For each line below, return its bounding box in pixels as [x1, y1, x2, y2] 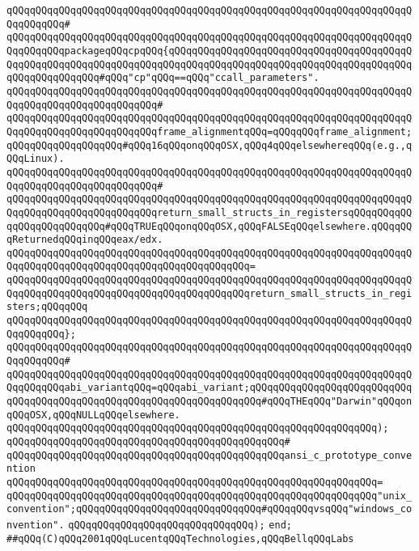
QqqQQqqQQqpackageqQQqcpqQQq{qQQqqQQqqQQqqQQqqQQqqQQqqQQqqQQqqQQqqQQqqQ [6, 45, 413, 57]
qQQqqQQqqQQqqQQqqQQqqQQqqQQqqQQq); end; [68, 519, 292, 531]
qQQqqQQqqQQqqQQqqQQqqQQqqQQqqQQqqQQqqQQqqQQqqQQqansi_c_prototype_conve [6, 449, 413, 461]
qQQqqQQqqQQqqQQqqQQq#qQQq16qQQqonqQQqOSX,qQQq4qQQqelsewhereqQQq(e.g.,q [6, 139, 413, 151]
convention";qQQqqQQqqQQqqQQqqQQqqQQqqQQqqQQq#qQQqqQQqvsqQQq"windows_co [6, 503, 413, 515]
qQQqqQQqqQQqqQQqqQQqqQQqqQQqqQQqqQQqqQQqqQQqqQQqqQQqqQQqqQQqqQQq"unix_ [6, 490, 413, 502]
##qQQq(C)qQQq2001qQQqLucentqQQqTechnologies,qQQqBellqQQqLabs [6, 532, 354, 545]
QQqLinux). [6, 153, 65, 165]
